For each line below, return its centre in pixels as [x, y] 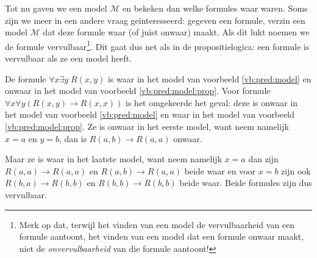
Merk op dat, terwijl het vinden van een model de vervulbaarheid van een [157, 224]
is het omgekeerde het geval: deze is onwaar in [212, 102]
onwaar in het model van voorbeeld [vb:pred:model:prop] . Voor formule [138, 91]
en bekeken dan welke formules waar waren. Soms [215, 8]
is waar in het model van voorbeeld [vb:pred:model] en [209, 78]
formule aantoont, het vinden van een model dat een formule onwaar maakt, [162, 236]
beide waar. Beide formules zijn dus [246, 183]
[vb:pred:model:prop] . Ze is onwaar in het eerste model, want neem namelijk [147, 126]
